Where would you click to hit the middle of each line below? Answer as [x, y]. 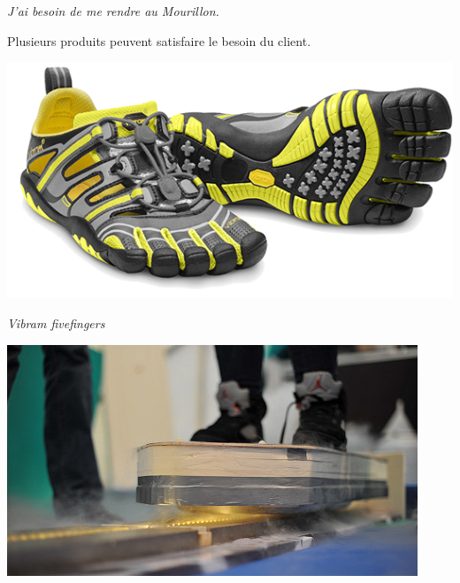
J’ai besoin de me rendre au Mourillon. [113, 11]
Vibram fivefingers [56, 322]
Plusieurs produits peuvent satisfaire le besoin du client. [159, 40]
